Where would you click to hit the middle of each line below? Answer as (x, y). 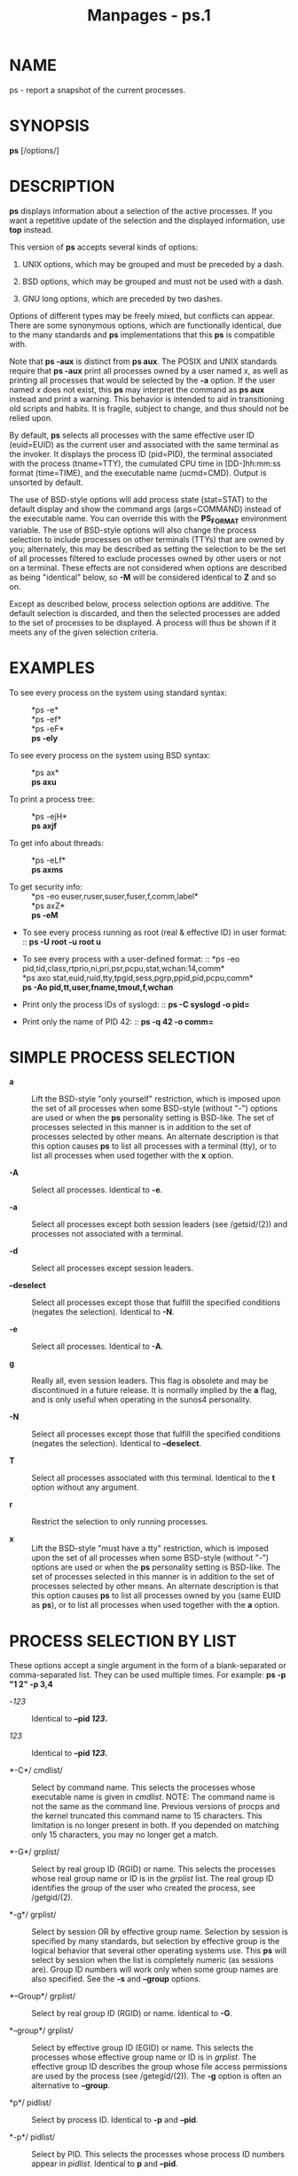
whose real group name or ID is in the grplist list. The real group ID (153, 1879)
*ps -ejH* (50, 816)
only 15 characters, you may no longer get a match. (125, 1835)
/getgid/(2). (52, 1897)
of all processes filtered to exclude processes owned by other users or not (145, 558)
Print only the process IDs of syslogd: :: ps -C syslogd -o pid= (136, 1004)
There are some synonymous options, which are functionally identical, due (145, 325)
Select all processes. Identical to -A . (98, 1347)
